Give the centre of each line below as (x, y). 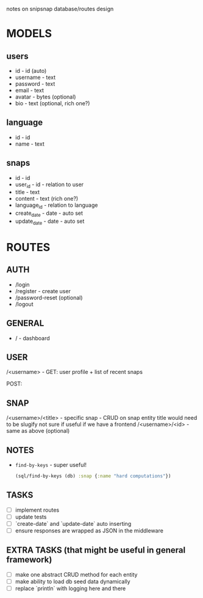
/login (22, 285)
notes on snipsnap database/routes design (60, 9)
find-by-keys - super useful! (51, 465)
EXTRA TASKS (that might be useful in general (96, 550)
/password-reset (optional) (49, 297)
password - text (35, 84)
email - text (29, 90)
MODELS (29, 34)
